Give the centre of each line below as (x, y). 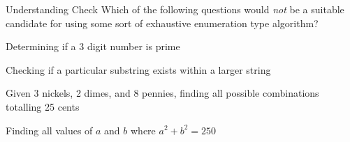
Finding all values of (49, 130)
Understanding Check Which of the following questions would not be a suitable (175, 9)
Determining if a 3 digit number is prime (93, 46)
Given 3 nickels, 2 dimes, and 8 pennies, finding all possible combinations (162, 93)
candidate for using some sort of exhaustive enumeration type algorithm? (162, 23)
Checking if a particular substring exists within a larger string (138, 69)
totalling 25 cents (43, 106)
